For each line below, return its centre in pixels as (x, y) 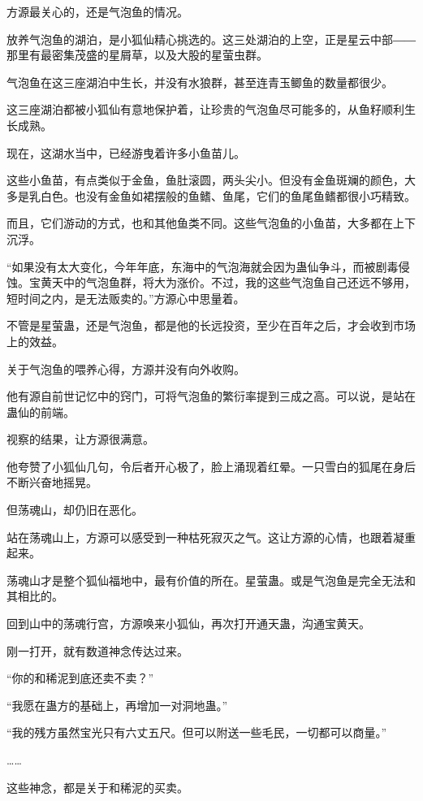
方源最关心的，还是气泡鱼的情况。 (97, 11)
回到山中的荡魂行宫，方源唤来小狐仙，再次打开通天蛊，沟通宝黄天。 (188, 623)
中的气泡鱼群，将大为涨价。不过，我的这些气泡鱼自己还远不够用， (239, 282)
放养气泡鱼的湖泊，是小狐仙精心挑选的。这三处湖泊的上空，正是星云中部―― (211, 39)
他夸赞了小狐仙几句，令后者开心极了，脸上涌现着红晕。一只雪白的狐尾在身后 (211, 466)
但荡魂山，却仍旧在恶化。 (75, 510)
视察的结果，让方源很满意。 (80, 439)
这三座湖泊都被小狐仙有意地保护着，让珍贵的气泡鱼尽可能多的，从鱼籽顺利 (205, 109)
